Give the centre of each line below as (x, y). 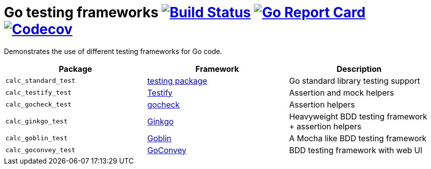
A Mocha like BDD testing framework (358, 138)
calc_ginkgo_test (37, 121)
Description (359, 69)
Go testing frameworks (81, 12)
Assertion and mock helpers (341, 92)
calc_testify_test (39, 93)
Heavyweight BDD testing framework (358, 116)
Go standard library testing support (354, 81)
